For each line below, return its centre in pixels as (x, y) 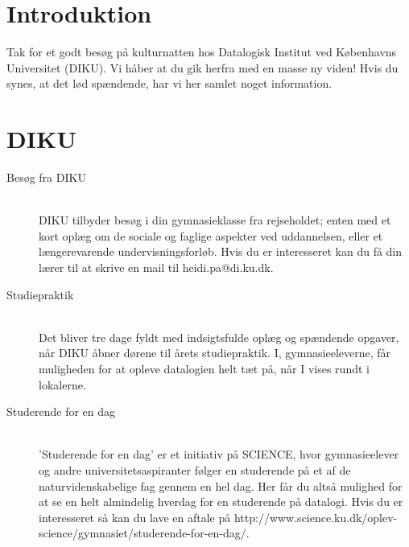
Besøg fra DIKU (46, 177)
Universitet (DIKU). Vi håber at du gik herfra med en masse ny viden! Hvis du (202, 67)
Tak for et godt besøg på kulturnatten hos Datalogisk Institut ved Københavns (202, 52)
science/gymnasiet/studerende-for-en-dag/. (144, 533)
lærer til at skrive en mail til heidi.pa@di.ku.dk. (156, 267)
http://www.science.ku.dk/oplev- (316, 517)
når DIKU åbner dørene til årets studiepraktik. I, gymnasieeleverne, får (215, 353)
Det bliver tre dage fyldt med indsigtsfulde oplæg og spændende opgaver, (219, 337)
